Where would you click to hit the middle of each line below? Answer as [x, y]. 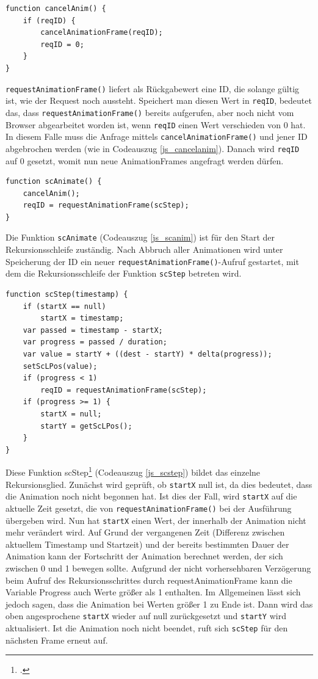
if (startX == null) [64, 306]
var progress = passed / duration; [95, 342]
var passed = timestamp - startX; [93, 330]
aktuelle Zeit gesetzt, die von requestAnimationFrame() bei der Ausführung [149, 508]
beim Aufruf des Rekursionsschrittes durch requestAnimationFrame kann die [149, 580]
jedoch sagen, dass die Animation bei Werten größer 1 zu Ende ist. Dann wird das [159, 604]
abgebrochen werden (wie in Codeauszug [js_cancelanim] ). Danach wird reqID [153, 148]
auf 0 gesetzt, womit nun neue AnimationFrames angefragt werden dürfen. [145, 160]
